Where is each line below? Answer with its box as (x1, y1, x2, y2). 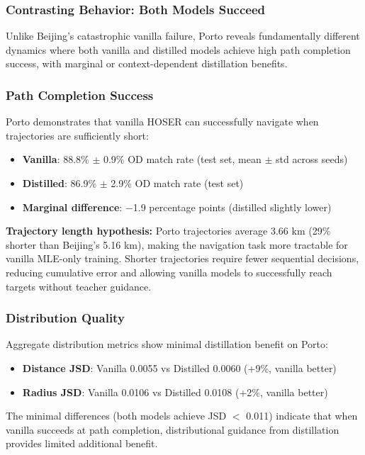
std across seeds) (275, 152, 348, 167)
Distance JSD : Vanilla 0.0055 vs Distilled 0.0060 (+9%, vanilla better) (22, 360, 337, 375)
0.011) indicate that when (246, 408, 358, 423)
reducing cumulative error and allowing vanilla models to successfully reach (6, 264, 332, 279)
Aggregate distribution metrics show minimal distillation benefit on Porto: (6, 337, 328, 352)
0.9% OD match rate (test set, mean (103, 152, 262, 167)
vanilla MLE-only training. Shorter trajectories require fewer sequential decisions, (6, 251, 359, 266)
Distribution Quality (6, 309, 125, 327)
